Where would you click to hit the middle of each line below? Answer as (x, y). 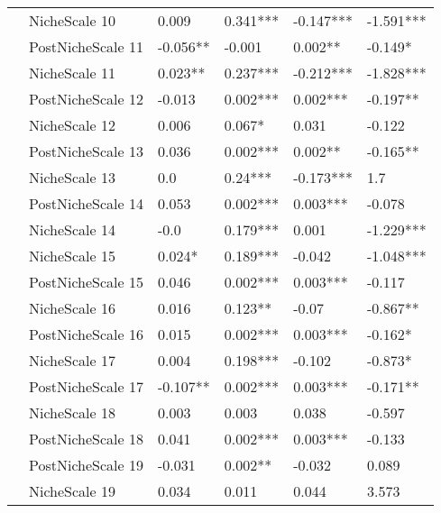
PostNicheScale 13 (86, 151)
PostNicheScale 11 (86, 46)
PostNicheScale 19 (86, 465)
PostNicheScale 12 (86, 99)
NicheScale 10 (72, 20)
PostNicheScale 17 (86, 386)
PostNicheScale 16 (86, 334)
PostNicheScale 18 (86, 439)
